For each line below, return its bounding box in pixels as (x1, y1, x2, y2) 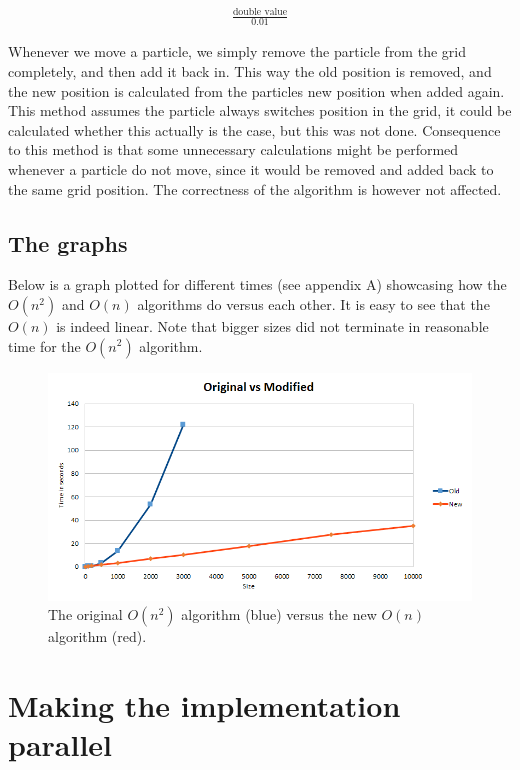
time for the (8, 335, 81, 356)
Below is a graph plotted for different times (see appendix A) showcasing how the (8, 274, 507, 295)
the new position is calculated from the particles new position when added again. (8, 80, 505, 101)
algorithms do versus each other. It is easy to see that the (137, 293, 490, 314)
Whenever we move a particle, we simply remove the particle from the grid (8, 41, 466, 62)
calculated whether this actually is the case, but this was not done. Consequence (8, 119, 501, 140)
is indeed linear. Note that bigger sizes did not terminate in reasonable (56, 315, 489, 336)
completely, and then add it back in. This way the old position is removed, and (8, 60, 492, 81)
